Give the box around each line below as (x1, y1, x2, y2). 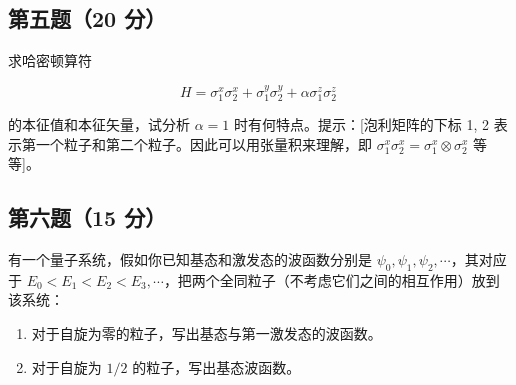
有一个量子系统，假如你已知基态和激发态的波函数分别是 (8, 249, 372, 270)
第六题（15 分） (8, 202, 167, 233)
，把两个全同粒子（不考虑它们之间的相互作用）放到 (163, 269, 500, 290)
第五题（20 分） (8, 3, 167, 34)
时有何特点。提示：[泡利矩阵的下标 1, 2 (233, 114, 490, 135)
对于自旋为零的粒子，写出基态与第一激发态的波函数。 (31, 323, 382, 343)
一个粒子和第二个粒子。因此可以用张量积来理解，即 (35, 133, 372, 154)
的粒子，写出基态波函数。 (132, 356, 301, 377)
